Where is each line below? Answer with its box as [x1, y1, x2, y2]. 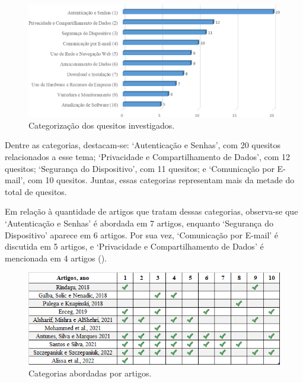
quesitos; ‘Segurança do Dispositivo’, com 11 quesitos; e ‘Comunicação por [5, 162, 275, 174]
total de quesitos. [5, 185, 67, 197]
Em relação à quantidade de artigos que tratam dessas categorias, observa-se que [5, 205, 298, 218]
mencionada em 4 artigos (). [5, 251, 107, 264]
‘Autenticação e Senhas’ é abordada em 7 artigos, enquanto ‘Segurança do [5, 216, 273, 229]
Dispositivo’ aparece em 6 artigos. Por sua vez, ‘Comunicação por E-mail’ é [5, 228, 279, 241]
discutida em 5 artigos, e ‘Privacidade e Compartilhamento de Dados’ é [5, 240, 264, 253]
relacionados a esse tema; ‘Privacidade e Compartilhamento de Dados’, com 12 [5, 151, 291, 162]
